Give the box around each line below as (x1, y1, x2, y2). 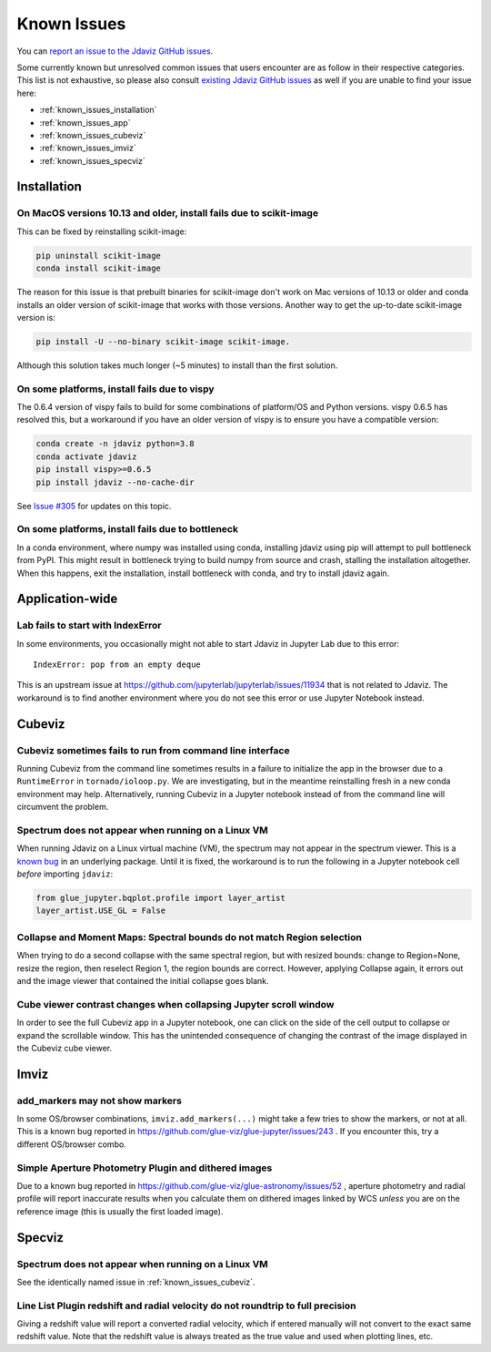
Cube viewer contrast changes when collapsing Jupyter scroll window (16, 998, 335, 1010)
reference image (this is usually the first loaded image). (16, 1205, 224, 1216)
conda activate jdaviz (35, 451, 137, 462)
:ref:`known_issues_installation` (39, 105, 157, 116)
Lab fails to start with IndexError (16, 620, 162, 632)
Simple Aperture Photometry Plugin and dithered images (16, 1162, 273, 1174)
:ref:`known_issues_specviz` (39, 155, 145, 166)
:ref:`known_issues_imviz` (39, 142, 136, 154)
